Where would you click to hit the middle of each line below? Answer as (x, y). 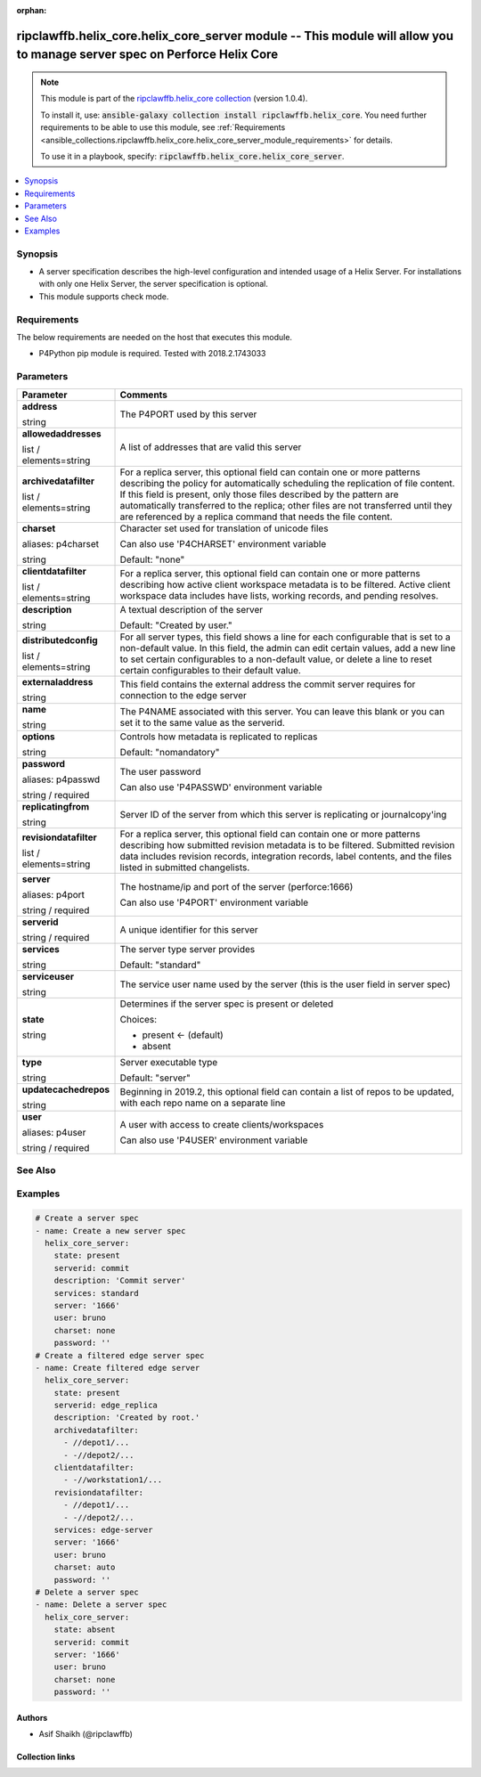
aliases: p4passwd (61, 779)
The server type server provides (188, 949)
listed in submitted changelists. (185, 867)
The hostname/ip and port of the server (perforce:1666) (236, 886)
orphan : (32, 10)
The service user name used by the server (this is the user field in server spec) (285, 984)
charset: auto (85, 1567)
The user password (160, 771)
